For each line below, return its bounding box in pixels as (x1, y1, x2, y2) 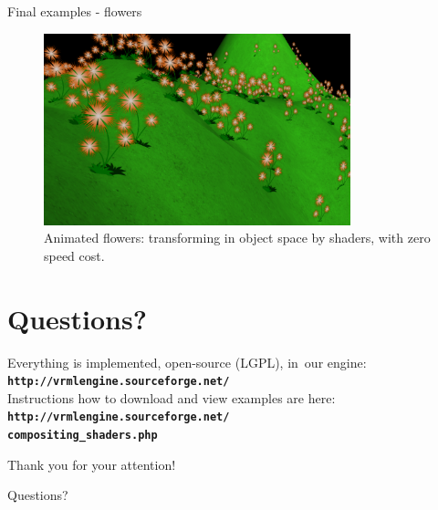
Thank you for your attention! (7, 454, 176, 474)
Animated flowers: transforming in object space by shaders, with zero (44, 228, 431, 247)
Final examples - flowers (7, 2, 142, 20)
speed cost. (44, 245, 105, 265)
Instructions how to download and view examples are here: (7, 388, 336, 407)
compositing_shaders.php (7, 429, 158, 442)
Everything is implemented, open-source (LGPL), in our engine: (7, 352, 367, 371)
